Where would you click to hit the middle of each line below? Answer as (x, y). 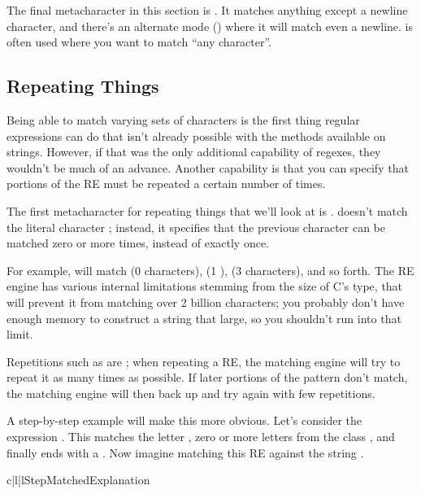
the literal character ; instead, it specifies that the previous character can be (196, 227)
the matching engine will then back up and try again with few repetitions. (191, 393)
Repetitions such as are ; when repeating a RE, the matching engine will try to (204, 361)
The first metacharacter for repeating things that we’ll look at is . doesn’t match (207, 210)
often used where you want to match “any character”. (139, 42)
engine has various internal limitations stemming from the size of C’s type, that (205, 286)
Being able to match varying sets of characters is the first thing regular (183, 119)
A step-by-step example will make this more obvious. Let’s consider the (184, 420)
